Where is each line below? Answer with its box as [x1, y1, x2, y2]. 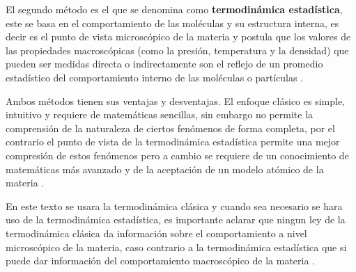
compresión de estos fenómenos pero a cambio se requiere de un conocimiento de [6, 147, 349, 162]
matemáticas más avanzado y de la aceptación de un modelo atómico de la [6, 161, 324, 176]
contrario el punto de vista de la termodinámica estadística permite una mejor [6, 134, 340, 149]
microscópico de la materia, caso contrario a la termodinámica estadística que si [6, 239, 347, 254]
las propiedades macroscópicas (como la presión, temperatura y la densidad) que [6, 42, 349, 57]
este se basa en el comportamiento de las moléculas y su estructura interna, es [6, 15, 339, 30]
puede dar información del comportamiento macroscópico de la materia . [6, 253, 315, 268]
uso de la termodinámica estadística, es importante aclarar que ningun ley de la [6, 212, 346, 227]
